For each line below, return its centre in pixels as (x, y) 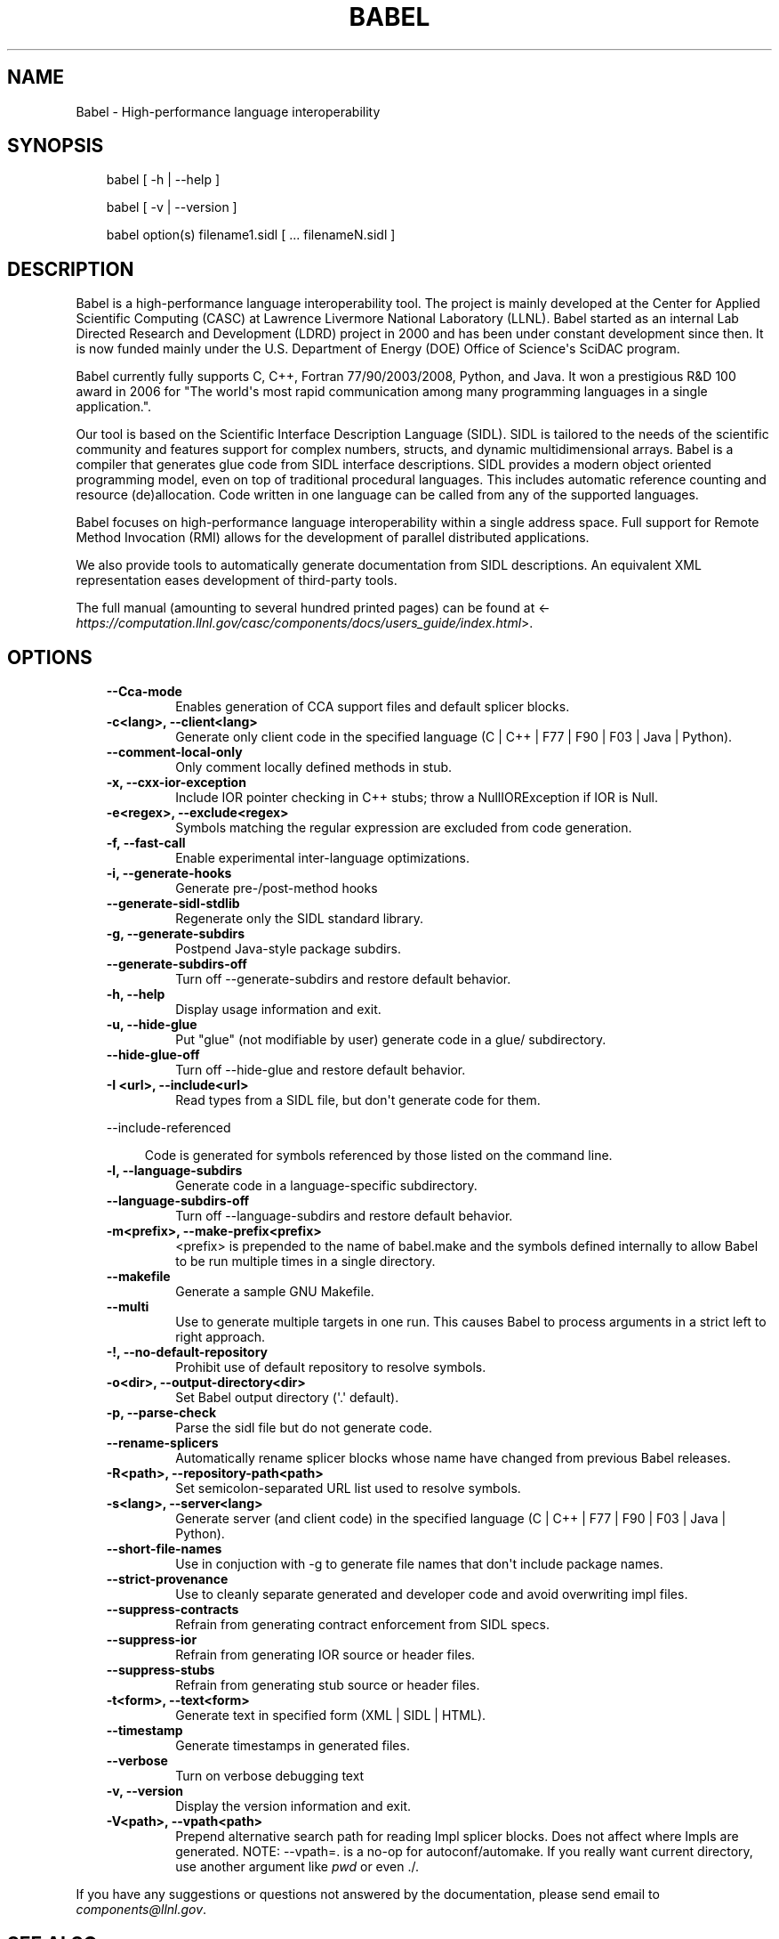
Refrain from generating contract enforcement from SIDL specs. (362, 1625)
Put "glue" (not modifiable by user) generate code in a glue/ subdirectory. (391, 1040)
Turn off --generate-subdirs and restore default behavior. (343, 979)
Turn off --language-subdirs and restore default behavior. (344, 1216)
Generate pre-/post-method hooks (277, 888)
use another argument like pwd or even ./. (297, 1867)
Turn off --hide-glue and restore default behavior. (321, 1070)
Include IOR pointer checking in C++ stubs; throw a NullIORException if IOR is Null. (417, 798)
